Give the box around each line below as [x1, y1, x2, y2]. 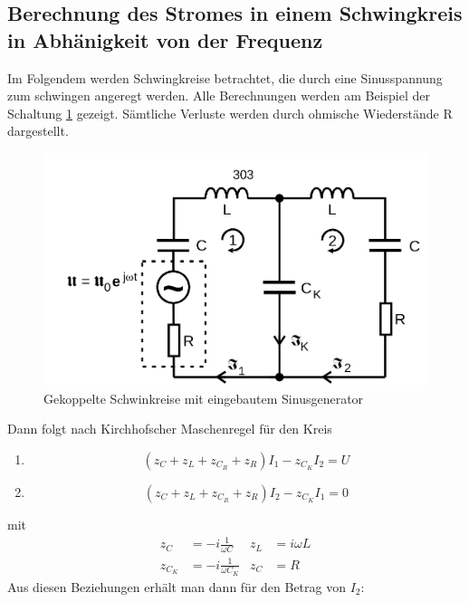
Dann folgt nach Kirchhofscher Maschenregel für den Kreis [7, 419, 332, 438]
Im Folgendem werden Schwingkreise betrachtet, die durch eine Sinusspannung [7, 68, 443, 87]
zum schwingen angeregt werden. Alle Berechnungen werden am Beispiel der [7, 86, 430, 105]
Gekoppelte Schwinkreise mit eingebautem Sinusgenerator [43, 388, 364, 407]
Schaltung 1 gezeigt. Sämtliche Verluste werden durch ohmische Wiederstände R [7, 103, 453, 122]
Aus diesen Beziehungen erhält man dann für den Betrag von [7, 577, 346, 596]
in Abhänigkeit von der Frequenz [7, 25, 323, 53]
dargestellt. [7, 121, 69, 140]
